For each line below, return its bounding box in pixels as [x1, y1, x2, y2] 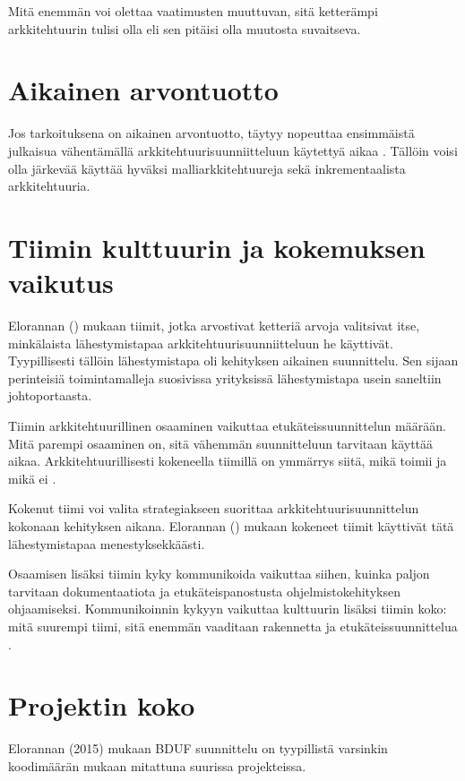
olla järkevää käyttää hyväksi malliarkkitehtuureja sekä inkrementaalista [8, 159, 406, 177]
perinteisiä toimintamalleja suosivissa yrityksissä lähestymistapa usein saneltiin [8, 368, 442, 387]
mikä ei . [8, 468, 56, 487]
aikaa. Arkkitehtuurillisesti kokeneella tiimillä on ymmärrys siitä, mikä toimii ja [8, 451, 447, 470]
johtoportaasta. [8, 386, 92, 405]
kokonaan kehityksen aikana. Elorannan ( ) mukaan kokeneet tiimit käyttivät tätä [8, 516, 454, 535]
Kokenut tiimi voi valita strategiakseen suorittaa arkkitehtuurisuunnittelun [8, 499, 419, 518]
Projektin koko [8, 687, 195, 724]
